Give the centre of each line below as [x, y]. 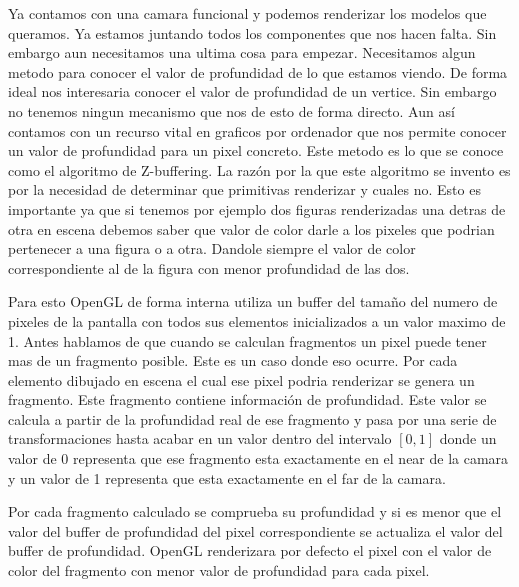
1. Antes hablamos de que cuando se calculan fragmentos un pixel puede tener [247, 340]
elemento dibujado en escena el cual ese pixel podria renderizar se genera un [241, 379]
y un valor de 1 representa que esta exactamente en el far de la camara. [227, 477]
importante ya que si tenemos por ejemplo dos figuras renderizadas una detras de [257, 208]
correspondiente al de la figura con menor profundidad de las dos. [209, 267]
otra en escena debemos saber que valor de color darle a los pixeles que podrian [251, 228]
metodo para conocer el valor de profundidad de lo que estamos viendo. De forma [258, 71]
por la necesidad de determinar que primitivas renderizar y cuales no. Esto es [244, 189]
